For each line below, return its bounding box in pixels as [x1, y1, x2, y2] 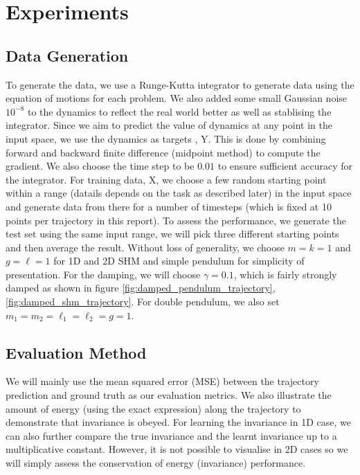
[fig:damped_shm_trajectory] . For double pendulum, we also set [6, 294, 280, 309]
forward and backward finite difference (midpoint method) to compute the [6, 145, 321, 159]
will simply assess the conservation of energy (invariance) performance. [6, 456, 306, 470]
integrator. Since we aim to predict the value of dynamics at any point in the [6, 118, 332, 132]
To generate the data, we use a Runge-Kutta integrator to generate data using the [6, 77, 354, 91]
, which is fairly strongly [233, 267, 337, 281]
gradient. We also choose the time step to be [6, 159, 195, 173]
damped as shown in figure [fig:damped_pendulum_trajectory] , [6, 280, 276, 295]
